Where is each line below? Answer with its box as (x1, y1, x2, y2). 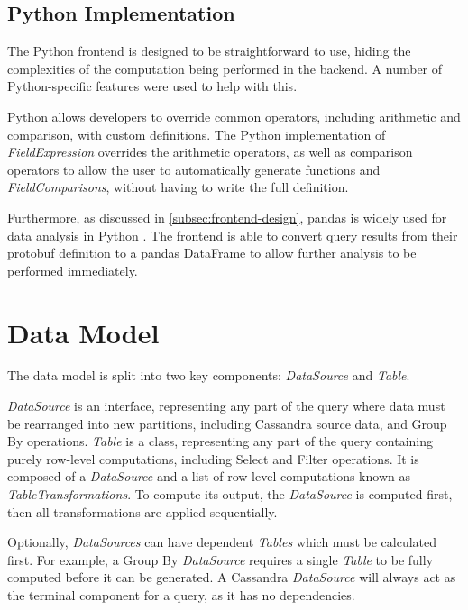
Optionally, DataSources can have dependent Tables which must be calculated (7, 533, 437, 551)
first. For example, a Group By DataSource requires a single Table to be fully (7, 550, 434, 569)
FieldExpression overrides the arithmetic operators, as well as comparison (7, 142, 413, 161)
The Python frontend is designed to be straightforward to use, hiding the (7, 41, 411, 60)
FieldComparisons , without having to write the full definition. (7, 178, 349, 196)
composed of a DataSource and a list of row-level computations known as (7, 467, 410, 486)
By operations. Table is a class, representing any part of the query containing (7, 432, 434, 451)
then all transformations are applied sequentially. (7, 502, 278, 521)
